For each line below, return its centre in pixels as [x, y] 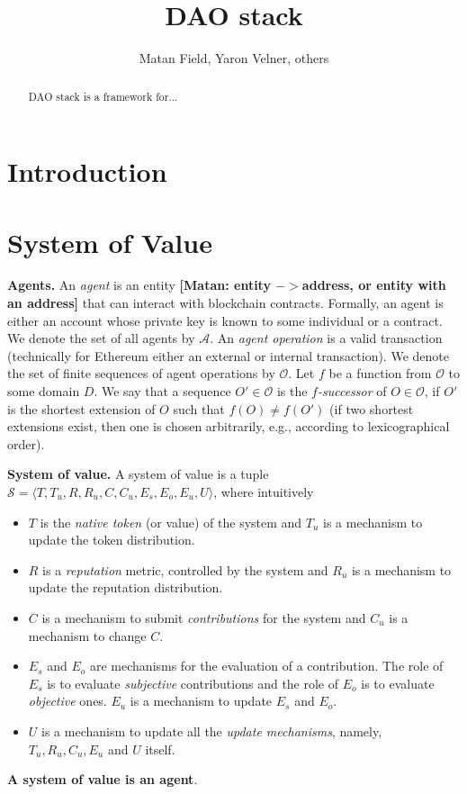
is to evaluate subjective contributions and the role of [193, 683]
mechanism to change [87, 635]
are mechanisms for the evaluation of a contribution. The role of [266, 666]
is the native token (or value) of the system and [171, 522]
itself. [160, 749]
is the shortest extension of [81, 408]
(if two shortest [372, 408]
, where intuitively [264, 492]
